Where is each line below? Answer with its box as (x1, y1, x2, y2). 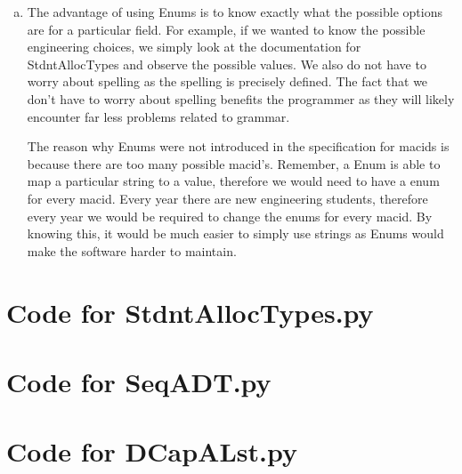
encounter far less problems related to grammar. (27, 107, 290, 125)
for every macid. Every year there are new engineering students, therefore (27, 189, 428, 207)
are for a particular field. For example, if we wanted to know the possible (27, 20, 426, 38)
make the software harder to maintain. (27, 241, 237, 260)
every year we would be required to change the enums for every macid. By (27, 206, 433, 225)
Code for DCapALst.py (6, 433, 297, 470)
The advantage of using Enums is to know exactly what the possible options (27, 3, 442, 20)
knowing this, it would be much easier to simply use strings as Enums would (27, 224, 444, 243)
